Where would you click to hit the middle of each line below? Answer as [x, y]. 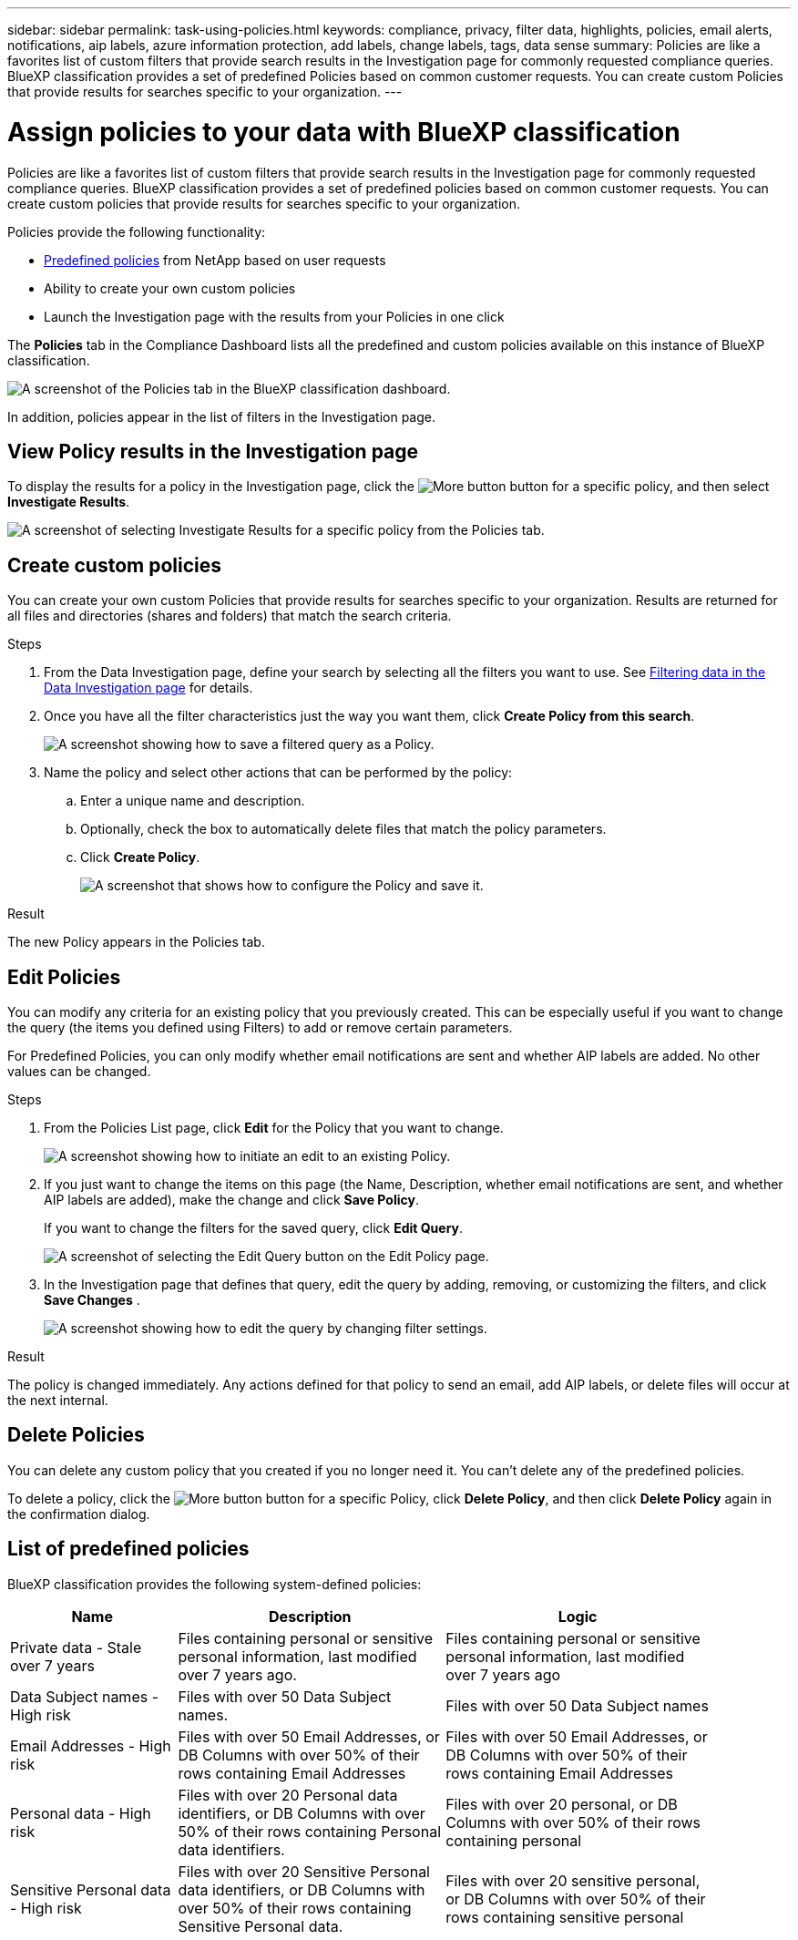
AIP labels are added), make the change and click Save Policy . [231, 1200]
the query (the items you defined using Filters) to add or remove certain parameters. [260, 1028]
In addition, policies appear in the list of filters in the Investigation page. [221, 416]
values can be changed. [79, 1072]
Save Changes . [92, 1300]
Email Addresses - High [91, 1745]
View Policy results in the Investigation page [213, 451]
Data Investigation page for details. [148, 688]
